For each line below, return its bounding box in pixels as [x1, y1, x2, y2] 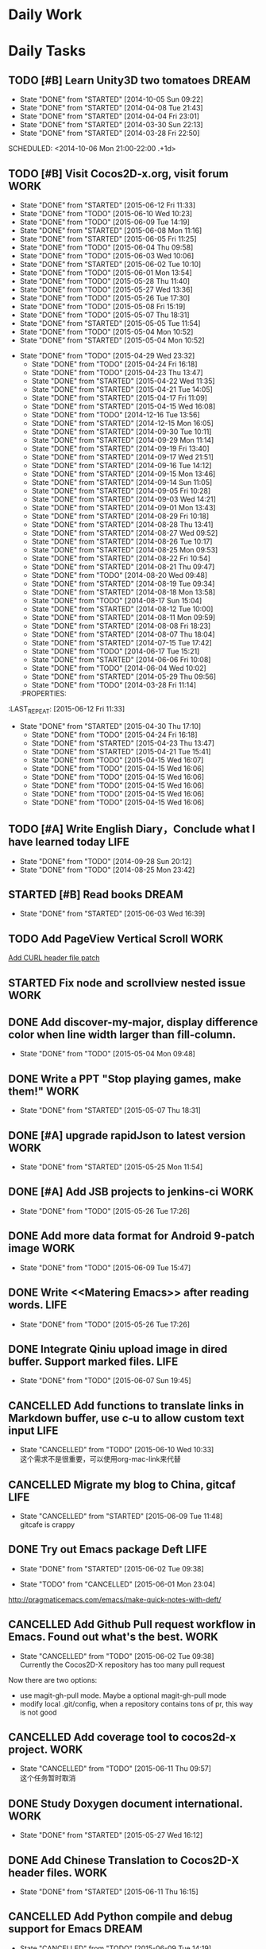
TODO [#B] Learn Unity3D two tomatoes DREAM [8, 73, 252, 87]
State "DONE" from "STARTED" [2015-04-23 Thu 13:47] [31, 738, 215, 748]
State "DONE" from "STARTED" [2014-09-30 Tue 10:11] [31, 427, 212, 436]
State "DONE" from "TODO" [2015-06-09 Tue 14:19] [19, 217, 191, 227]
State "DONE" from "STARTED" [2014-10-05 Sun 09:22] [19, 95, 204, 104]
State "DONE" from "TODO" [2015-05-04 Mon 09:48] [19, 1049, 196, 1059]
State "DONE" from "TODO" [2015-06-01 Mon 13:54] [19, 268, 192, 277]
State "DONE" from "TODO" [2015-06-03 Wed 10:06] [19, 251, 195, 260]
